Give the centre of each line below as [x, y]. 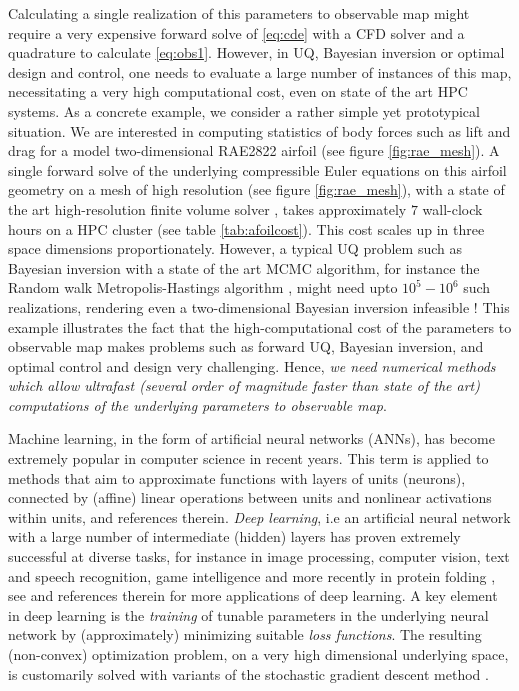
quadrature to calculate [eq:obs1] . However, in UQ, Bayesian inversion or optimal [256, 52]
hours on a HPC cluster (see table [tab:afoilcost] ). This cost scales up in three [246, 228]
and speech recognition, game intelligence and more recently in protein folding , [252, 575]
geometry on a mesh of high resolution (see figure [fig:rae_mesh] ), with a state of [256, 189]
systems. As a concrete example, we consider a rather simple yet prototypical [244, 110]
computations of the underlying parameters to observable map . [197, 404]
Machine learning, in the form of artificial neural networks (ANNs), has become [251, 438]
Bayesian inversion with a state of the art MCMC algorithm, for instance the [244, 267]
